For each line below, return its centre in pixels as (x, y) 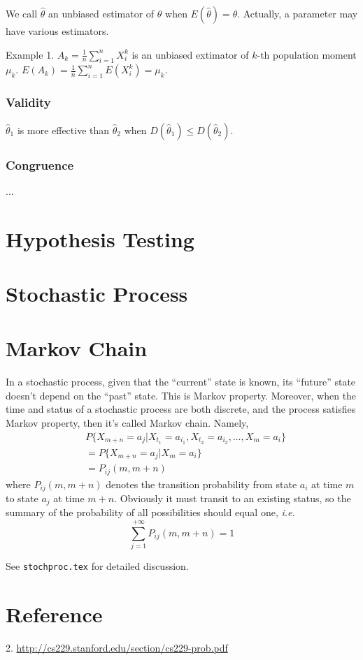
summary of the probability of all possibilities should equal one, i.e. (150, 512)
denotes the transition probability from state (201, 484)
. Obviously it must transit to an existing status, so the (233, 498)
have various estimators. (57, 31)
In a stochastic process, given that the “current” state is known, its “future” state (181, 382)
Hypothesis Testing (100, 239)
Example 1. (30, 54)
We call (22, 13)
